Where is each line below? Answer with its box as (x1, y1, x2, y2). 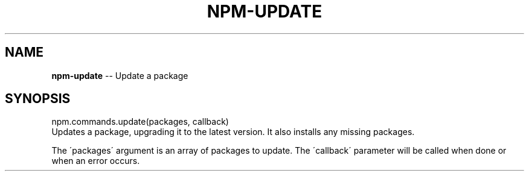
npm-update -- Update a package (51, 70, 188, 81)
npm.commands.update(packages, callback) (51, 116, 229, 127)
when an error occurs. (51, 156, 140, 166)
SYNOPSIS (5, 91, 71, 107)
